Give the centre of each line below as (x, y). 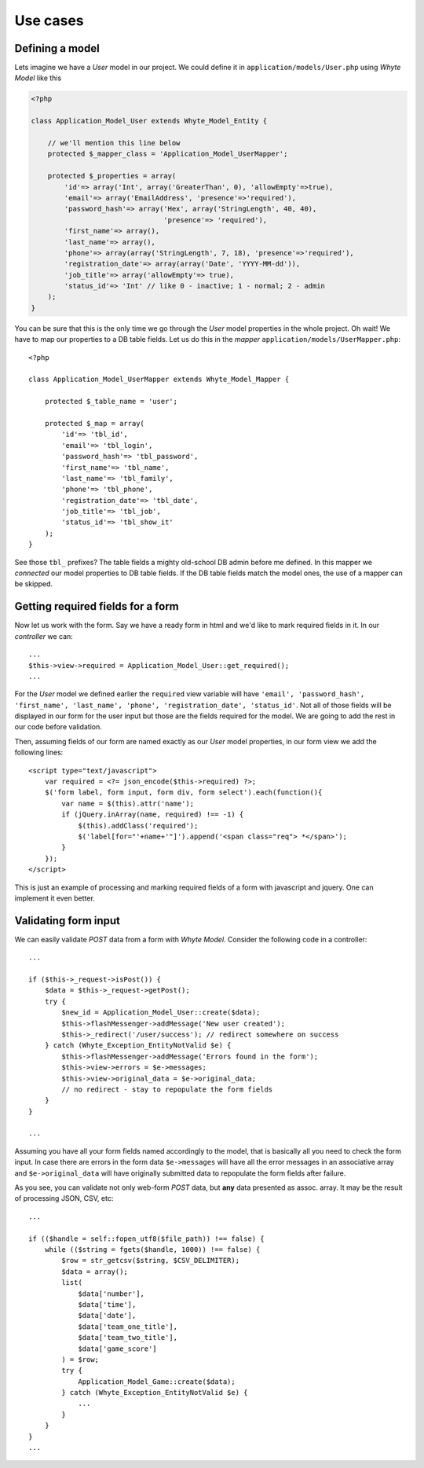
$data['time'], (107, 1304)
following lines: (39, 752)
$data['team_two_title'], (128, 1338)
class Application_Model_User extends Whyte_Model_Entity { (149, 121)
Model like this (38, 78)
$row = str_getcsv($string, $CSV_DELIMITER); (150, 1261)
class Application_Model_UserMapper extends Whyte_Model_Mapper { (159, 380)
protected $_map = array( (95, 423)
